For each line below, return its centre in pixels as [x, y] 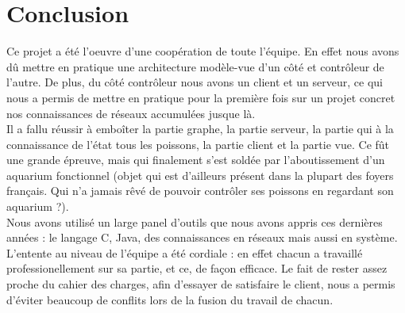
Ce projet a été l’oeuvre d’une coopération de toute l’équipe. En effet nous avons [203, 51]
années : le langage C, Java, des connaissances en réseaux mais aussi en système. [202, 237]
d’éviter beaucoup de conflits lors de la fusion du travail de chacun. [170, 299]
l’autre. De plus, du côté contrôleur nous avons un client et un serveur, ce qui [195, 82]
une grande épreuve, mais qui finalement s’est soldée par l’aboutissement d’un [196, 160]
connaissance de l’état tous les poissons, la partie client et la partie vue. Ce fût [198, 144]
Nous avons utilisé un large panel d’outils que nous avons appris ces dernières [195, 221]
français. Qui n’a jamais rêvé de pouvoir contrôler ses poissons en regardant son [200, 191]
